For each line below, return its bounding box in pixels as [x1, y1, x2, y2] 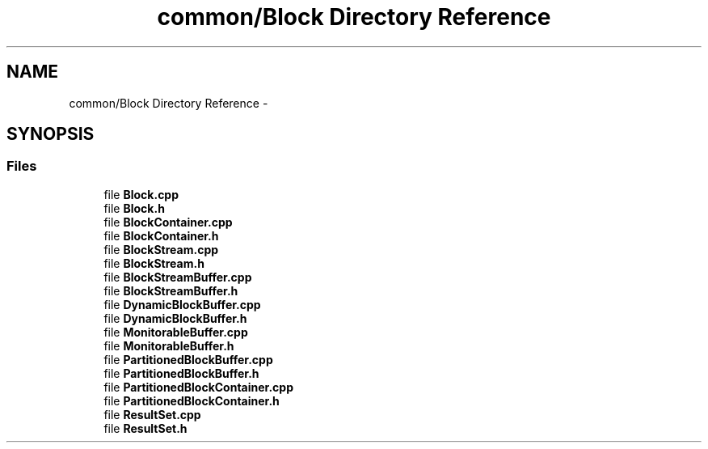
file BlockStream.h [103, 256, 204, 270]
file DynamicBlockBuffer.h [103, 311, 247, 325]
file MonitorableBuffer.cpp [103, 324, 248, 339]
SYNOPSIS [6, 124, 95, 145]
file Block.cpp [103, 187, 179, 201]
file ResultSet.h [103, 421, 188, 435]
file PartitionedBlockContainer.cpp [103, 379, 293, 394]
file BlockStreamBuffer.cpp [103, 269, 252, 284]
